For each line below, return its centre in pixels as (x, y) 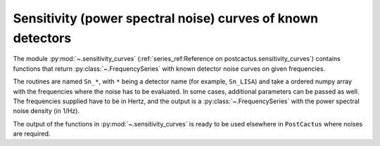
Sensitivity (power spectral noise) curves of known (166, 18)
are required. (32, 134)
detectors (42, 38)
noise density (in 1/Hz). (46, 111)
